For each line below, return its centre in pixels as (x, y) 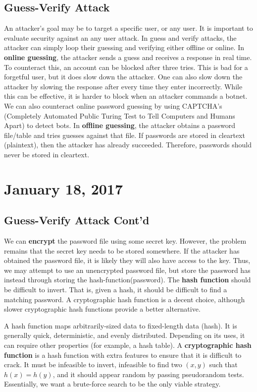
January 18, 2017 (64, 188)
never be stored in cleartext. (47, 154)
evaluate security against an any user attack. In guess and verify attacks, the (120, 37)
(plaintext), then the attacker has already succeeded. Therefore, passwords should (128, 145)
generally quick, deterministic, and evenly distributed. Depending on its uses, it (125, 335)
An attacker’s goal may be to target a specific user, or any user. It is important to (128, 28)
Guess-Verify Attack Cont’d (77, 220)
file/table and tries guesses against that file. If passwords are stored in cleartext (125, 135)
